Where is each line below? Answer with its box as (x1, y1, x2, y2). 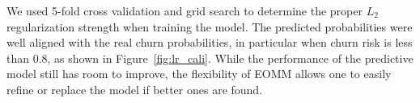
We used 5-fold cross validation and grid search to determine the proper (6, 2, 363, 19)
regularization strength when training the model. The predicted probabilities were (6, 18, 413, 35)
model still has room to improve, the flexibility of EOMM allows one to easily (6, 65, 392, 82)
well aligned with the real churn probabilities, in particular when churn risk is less (6, 34, 413, 51)
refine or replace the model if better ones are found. (6, 80, 263, 97)
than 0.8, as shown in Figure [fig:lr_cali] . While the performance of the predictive (6, 49, 414, 66)
